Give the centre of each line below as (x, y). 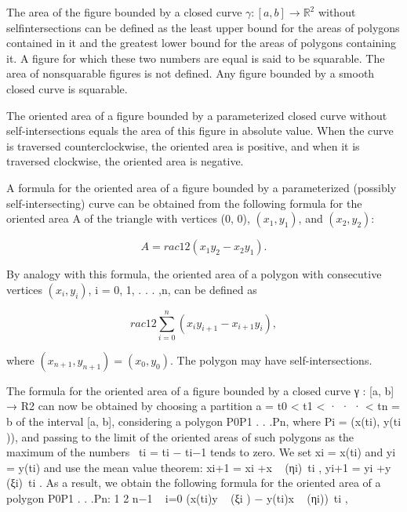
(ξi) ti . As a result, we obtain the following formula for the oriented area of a (194, 483)
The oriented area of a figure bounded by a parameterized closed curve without (197, 115)
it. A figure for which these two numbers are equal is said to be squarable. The (196, 58)
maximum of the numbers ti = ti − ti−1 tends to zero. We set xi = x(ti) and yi (201, 452)
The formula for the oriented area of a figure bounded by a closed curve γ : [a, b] (200, 390)
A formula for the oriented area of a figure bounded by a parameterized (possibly (202, 187)
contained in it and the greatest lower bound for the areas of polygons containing (202, 43)
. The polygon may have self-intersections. (271, 359)
